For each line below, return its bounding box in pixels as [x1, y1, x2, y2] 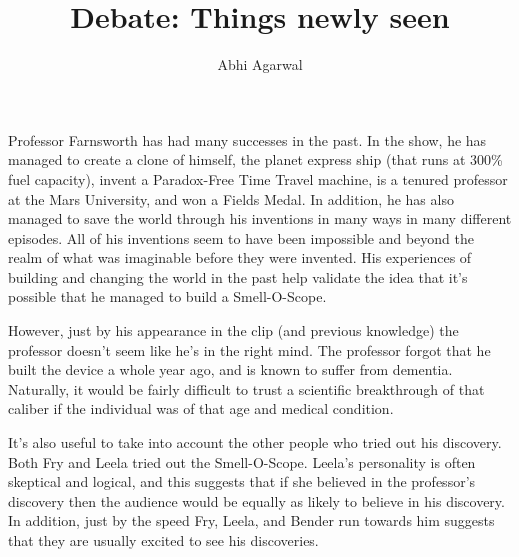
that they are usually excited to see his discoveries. [8, 530, 319, 550]
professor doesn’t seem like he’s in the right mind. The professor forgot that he [8, 339, 491, 360]
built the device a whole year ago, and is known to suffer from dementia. [8, 359, 453, 380]
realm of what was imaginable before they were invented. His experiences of [8, 247, 472, 268]
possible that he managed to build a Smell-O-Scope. [8, 286, 327, 307]
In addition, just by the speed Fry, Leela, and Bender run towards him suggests [8, 510, 495, 531]
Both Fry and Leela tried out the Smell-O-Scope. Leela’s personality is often [8, 451, 476, 472]
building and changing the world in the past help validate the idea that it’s [8, 266, 468, 287]
